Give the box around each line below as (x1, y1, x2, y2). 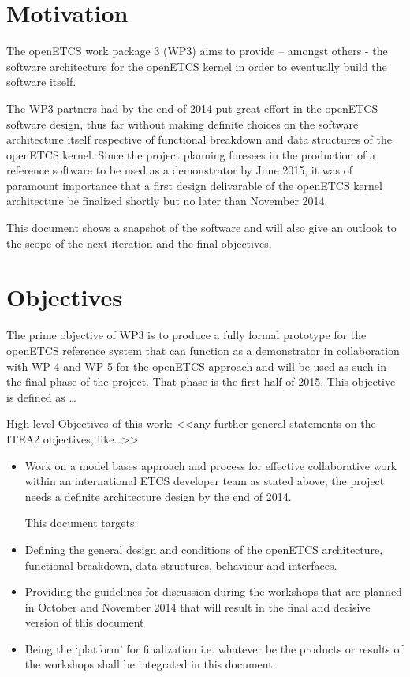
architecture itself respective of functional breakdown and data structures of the (6, 131, 393, 148)
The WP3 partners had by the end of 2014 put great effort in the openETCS (6, 99, 378, 116)
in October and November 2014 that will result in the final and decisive (24, 598, 371, 615)
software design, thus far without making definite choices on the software (6, 115, 359, 132)
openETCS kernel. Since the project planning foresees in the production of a (6, 146, 375, 163)
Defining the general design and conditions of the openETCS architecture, (24, 540, 383, 557)
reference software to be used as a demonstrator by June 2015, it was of (6, 162, 352, 178)
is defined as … (6, 388, 76, 405)
